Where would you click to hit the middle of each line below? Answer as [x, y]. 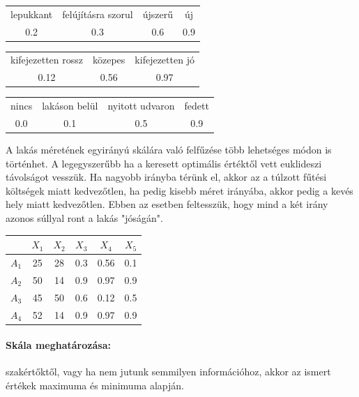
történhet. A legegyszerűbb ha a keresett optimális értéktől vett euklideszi [164, 163]
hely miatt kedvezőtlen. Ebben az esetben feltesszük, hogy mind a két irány [167, 204]
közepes [109, 60]
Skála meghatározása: [58, 345]
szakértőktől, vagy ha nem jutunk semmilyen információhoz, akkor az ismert [168, 372]
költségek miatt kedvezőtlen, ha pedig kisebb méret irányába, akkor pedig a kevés [179, 190]
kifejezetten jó [165, 60]
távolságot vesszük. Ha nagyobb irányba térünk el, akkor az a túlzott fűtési [166, 177]
